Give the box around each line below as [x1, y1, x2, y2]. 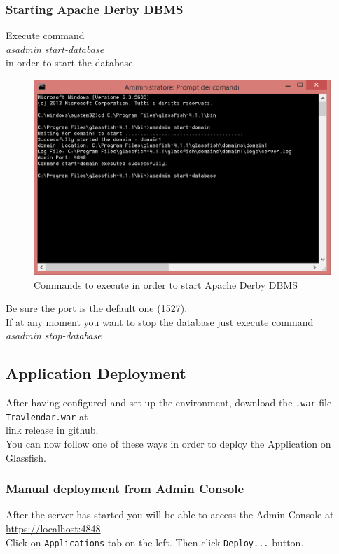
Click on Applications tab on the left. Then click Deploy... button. [6, 534, 304, 549]
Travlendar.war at [6, 409, 88, 423]
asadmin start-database [6, 41, 104, 56]
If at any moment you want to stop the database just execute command [6, 314, 314, 329]
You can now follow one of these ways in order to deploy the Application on [6, 436, 331, 450]
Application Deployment [6, 362, 186, 384]
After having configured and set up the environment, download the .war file [6, 395, 332, 410]
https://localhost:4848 [6, 521, 101, 535]
